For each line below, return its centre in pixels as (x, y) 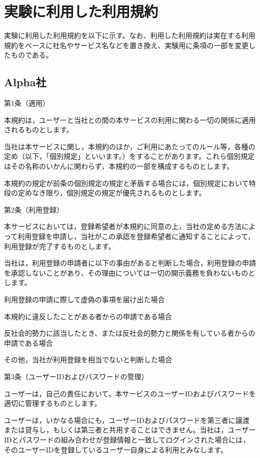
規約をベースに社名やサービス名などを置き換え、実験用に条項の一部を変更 (126, 45)
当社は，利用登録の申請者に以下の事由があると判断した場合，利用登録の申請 (130, 263)
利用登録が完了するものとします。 (60, 246)
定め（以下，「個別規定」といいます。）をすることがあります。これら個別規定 (129, 156)
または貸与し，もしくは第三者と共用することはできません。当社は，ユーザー (130, 430)
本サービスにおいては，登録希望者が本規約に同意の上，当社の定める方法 (123, 226)
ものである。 (32, 55)
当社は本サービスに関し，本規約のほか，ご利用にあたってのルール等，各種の (130, 146)
